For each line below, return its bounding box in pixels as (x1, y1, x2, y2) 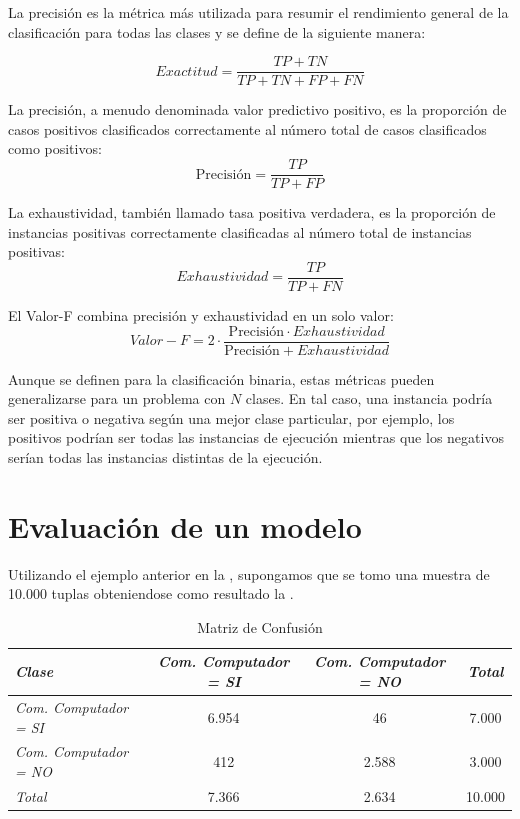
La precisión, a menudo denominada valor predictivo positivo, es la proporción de (8, 99, 507, 120)
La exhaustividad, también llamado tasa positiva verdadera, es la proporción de (8, 202, 496, 223)
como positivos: (8, 138, 102, 159)
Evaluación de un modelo (8, 505, 362, 546)
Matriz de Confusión (197, 616, 323, 637)
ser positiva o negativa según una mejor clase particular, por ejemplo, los (8, 407, 455, 428)
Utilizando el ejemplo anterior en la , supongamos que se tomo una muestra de (8, 563, 490, 584)
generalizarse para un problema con (8, 388, 226, 409)
